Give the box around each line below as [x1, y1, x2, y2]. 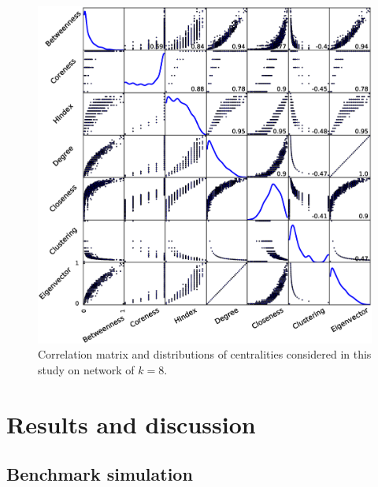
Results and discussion [6, 407, 256, 440]
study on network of [38, 361, 135, 377]
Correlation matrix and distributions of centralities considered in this [38, 346, 372, 362]
